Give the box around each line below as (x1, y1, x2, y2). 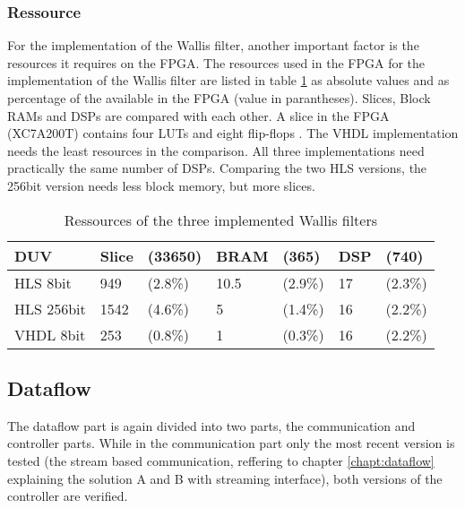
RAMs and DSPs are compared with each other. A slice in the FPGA (7, 106, 390, 125)
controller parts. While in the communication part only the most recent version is (7, 434, 455, 452)
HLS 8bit (14, 271, 72, 293)
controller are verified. (7, 486, 128, 505)
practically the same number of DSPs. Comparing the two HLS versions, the (7, 159, 427, 177)
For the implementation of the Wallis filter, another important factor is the (7, 36, 419, 55)
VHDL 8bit (14, 323, 86, 345)
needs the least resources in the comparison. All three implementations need (7, 141, 425, 159)
